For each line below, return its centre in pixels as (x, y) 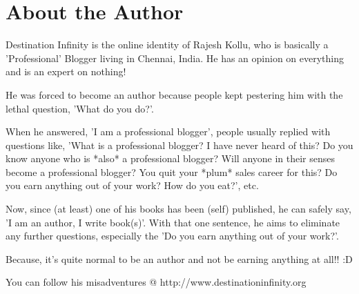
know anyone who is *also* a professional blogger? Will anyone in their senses (171, 158)
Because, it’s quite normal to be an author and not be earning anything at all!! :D (179, 258)
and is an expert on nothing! (66, 71)
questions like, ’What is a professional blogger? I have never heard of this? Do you (179, 145)
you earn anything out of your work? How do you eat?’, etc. (132, 185)
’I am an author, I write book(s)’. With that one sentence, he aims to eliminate (173, 222)
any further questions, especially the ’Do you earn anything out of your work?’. (172, 236)
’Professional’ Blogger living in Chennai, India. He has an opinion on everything (175, 58)
